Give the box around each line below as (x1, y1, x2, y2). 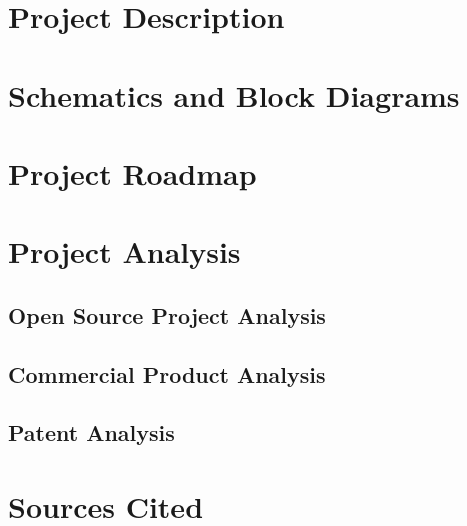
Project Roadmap (8, 152, 257, 193)
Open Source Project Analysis (8, 299, 326, 330)
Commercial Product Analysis (8, 358, 326, 389)
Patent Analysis (8, 417, 175, 448)
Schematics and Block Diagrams (8, 74, 460, 115)
